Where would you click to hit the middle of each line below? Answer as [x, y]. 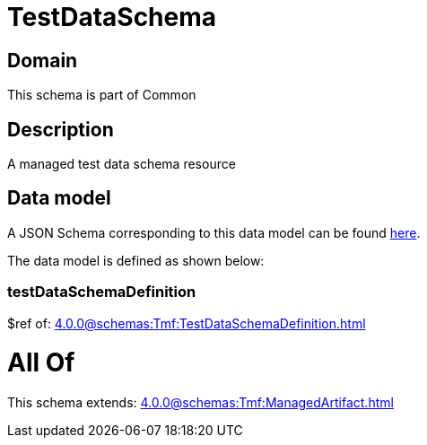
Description [61, 129]
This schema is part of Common [102, 95]
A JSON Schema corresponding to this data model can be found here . [214, 232]
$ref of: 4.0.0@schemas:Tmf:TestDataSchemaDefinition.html [187, 323]
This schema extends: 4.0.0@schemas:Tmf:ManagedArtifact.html [200, 403]
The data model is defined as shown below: [136, 260]
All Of [41, 363]
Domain [43, 60]
